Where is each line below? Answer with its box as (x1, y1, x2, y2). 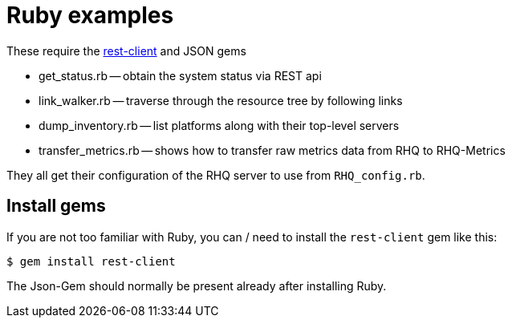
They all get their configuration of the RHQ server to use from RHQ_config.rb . (6, 168, 425, 182)
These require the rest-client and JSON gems (6, 43, 246, 58)
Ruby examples (6, 2, 174, 29)
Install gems (6, 196, 106, 217)
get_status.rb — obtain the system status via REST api (39, 68, 322, 83)
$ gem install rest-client (6, 254, 176, 268)
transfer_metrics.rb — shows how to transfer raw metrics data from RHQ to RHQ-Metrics (39, 143, 506, 157)
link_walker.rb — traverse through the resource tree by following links (39, 93, 403, 107)
